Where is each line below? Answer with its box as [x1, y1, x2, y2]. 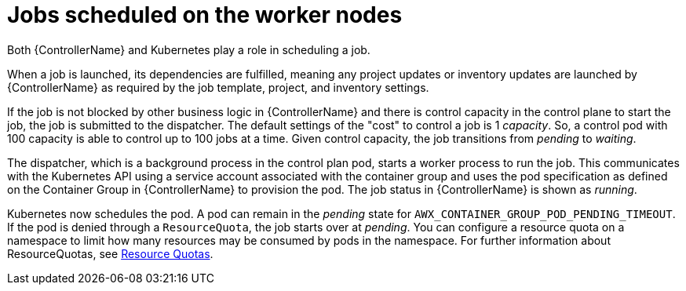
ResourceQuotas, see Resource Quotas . [7, 246, 213, 260]
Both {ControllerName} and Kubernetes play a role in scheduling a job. [7, 42, 370, 56]
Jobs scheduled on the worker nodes [7, 2, 403, 28]
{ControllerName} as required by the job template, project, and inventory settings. [7, 80, 429, 94]
